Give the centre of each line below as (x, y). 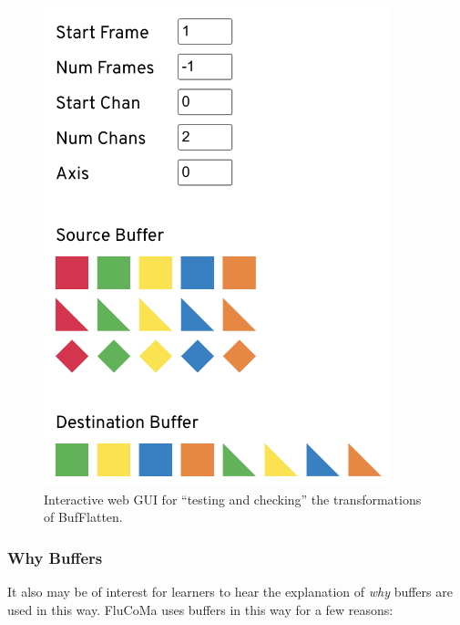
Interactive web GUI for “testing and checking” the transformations (233, 499)
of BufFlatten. (83, 517)
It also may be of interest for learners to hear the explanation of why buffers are (230, 592)
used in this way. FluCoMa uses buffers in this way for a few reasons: (200, 609)
